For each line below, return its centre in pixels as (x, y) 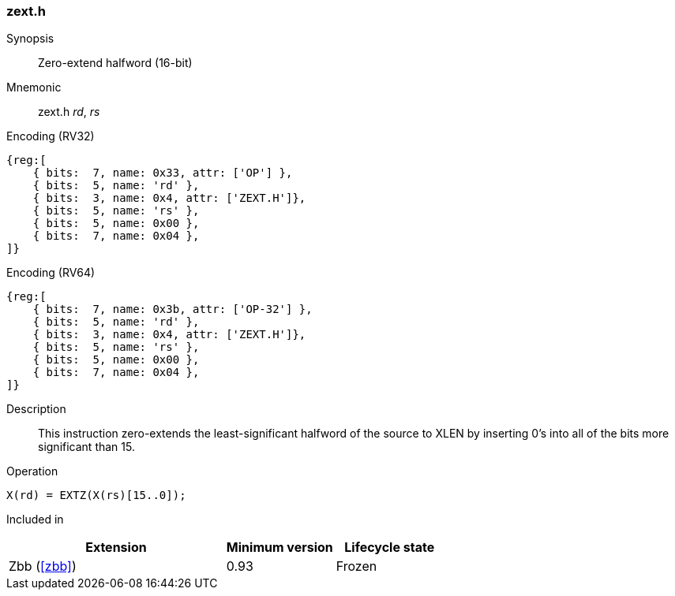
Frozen (356, 566)
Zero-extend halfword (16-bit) (115, 63)
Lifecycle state (390, 548)
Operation (32, 471)
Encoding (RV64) (51, 273)
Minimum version (279, 548)
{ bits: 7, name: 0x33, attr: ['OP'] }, (163, 173)
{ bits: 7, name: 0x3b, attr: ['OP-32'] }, (172, 309)
